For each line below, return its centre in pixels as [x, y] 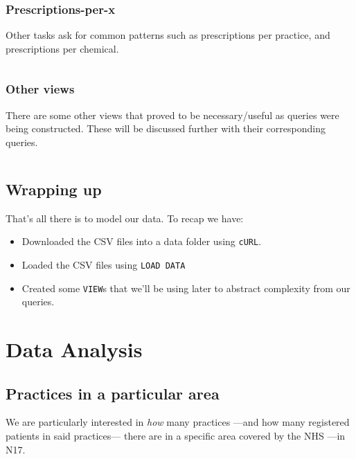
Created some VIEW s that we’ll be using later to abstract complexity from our [186, 288]
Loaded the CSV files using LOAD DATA [104, 264]
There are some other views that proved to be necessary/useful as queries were [172, 115]
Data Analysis [74, 349]
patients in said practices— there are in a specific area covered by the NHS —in [176, 435]
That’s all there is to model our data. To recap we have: [125, 218]
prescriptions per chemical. [62, 48]
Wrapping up [54, 189]
